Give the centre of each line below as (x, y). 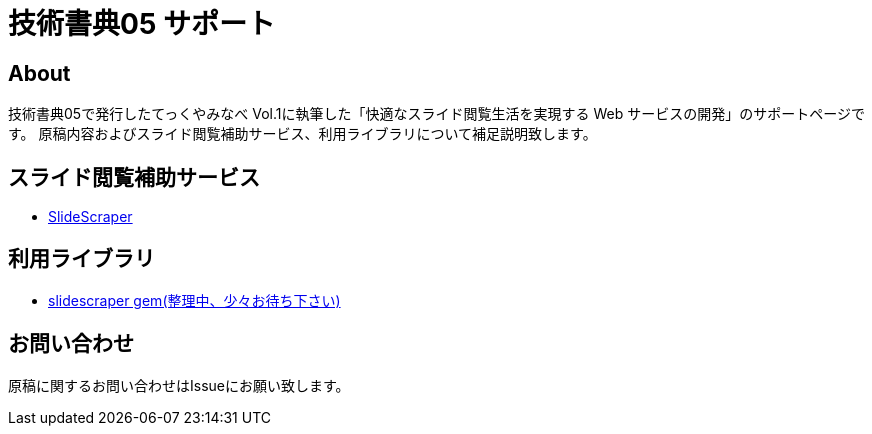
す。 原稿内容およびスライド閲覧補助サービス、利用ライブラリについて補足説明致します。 (302, 134)
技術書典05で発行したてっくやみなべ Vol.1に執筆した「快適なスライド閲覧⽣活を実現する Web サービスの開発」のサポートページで (436, 114)
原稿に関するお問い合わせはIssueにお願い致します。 (179, 385)
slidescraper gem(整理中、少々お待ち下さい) (194, 300)
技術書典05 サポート (141, 24)
